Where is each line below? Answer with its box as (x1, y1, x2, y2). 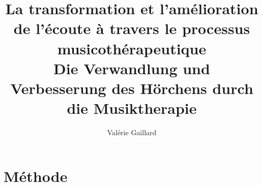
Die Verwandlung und (53, 57, 210, 78)
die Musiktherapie (67, 98, 197, 118)
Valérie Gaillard (107, 127, 157, 138)
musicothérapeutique (57, 38, 207, 58)
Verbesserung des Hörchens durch (10, 77, 253, 98)
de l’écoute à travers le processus (13, 18, 250, 39)
